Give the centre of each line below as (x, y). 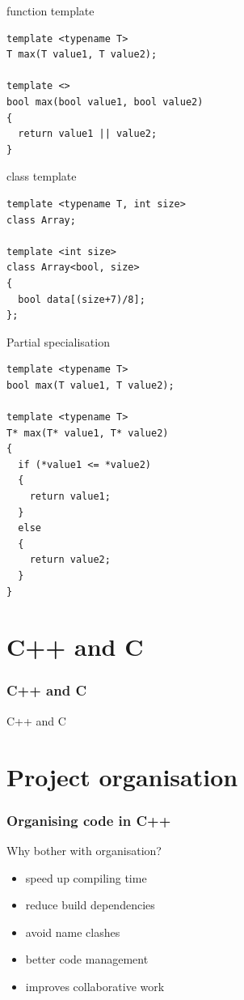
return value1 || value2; (88, 134)
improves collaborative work (95, 986)
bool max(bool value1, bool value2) (105, 102)
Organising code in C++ (89, 820)
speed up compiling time (86, 877)
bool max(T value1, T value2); (90, 385)
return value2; (70, 560)
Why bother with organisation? (84, 850)
